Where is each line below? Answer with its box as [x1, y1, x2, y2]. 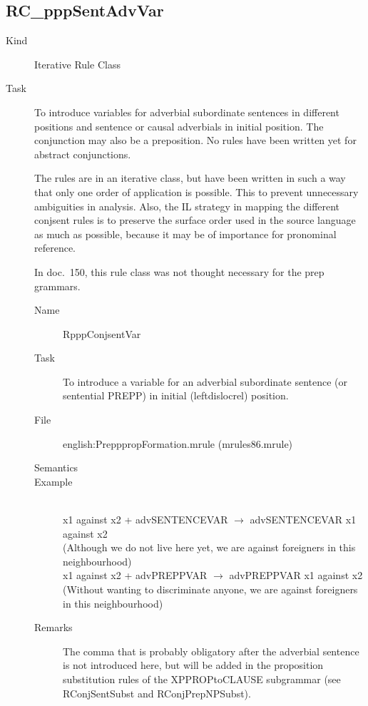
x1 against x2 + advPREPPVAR [63, 568, 208, 583]
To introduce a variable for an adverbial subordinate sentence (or [63, 374, 348, 389]
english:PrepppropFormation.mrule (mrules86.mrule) [63, 436, 293, 451]
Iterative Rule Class [34, 56, 121, 71]
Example [34, 474, 73, 488]
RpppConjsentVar [63, 326, 141, 341]
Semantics [34, 460, 78, 475]
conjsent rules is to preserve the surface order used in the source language [34, 213, 356, 227]
